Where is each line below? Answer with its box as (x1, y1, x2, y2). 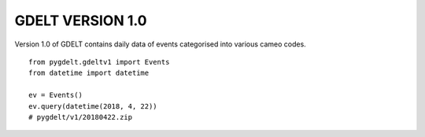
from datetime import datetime (28, 68, 150, 78)
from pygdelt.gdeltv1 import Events (28, 57, 170, 66)
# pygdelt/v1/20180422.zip (28, 113, 133, 121)
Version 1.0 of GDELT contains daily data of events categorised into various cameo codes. (14, 39, 306, 49)
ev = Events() (28, 91, 83, 100)
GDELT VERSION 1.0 (14, 12, 147, 29)
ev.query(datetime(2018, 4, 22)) (28, 102, 157, 110)
